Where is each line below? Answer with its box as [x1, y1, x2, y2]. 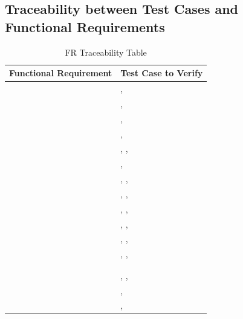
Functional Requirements [5, 17, 165, 36]
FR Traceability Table [65, 45, 147, 58]
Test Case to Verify [120, 67, 203, 79]
